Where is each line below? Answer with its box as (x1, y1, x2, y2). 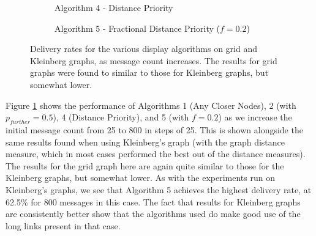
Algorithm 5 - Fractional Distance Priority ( (55, 21, 220, 34)
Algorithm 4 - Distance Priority (55, 1, 173, 13)
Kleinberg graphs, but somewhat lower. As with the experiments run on (6, 171, 275, 184)
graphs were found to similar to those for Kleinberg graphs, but (30, 66, 269, 79)
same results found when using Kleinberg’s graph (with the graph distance (6, 135, 285, 148)
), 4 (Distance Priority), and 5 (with (53, 111, 189, 124)
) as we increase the (218, 111, 292, 124)
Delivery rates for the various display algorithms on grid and (30, 42, 257, 55)
